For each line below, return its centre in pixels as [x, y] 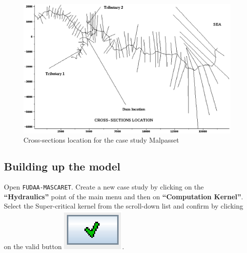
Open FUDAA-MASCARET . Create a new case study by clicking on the [104, 186]
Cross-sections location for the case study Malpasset [101, 140]
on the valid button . [64, 246]
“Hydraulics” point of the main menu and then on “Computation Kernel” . [123, 196]
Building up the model [62, 166]
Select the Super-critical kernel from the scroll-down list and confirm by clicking [123, 206]
